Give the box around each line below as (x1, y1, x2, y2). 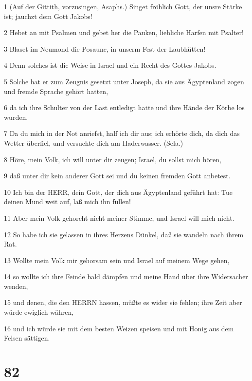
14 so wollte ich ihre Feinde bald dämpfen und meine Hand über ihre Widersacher (4, 271, 248, 282)
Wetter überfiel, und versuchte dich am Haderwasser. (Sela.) (4, 137, 183, 148)
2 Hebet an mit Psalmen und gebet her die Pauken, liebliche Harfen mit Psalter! (4, 27, 244, 38)
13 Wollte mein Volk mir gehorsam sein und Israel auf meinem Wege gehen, (4, 255, 230, 265)
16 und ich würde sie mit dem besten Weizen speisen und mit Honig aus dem (4, 323, 234, 333)
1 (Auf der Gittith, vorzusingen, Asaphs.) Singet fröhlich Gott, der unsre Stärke (4, 1, 242, 11)
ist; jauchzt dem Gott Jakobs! (4, 11, 92, 21)
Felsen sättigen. (4, 333, 50, 343)
